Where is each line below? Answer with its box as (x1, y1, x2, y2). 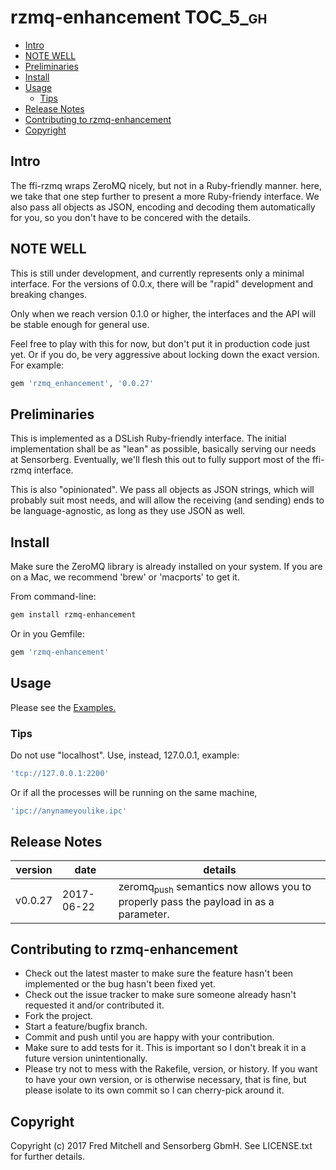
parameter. (118, 907, 170, 921)
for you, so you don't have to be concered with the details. (10, 211, 252, 223)
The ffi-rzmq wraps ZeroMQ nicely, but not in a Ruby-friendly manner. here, (10, 179, 322, 191)
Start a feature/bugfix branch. (24, 1021, 148, 1033)
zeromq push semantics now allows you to (118, 880, 312, 896)
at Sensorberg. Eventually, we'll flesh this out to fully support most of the (10, 454, 311, 466)
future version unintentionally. (24, 1052, 148, 1065)
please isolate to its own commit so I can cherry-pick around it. (24, 1084, 285, 1096)
